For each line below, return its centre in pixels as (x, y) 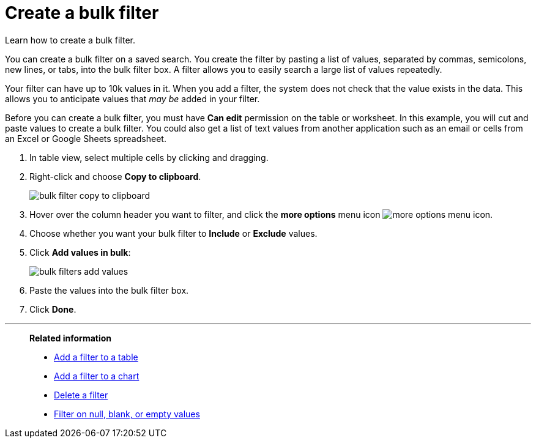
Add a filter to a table (96, 357)
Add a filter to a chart (97, 376)
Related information (71, 338)
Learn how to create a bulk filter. (70, 40)
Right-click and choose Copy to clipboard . (115, 176)
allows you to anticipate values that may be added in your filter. (132, 99)
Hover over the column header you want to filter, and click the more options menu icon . (261, 214)
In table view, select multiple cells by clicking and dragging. (149, 157)
